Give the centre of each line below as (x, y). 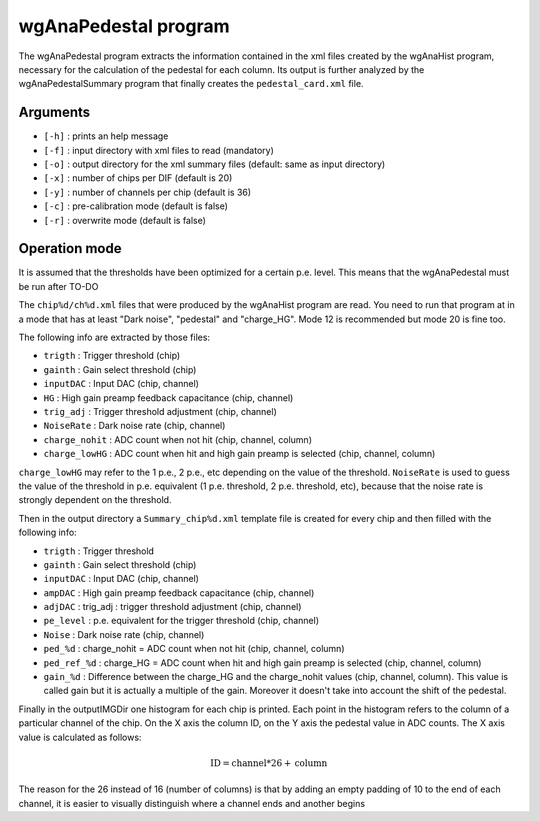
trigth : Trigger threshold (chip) (112, 356)
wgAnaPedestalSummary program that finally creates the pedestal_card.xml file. (191, 84)
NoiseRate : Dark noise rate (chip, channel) (134, 426)
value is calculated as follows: (80, 737)
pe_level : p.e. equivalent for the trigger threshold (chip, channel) (181, 621)
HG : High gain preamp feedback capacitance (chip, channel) (168, 397)
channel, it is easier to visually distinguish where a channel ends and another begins (191, 803)
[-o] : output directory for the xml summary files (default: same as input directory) (214, 164)
